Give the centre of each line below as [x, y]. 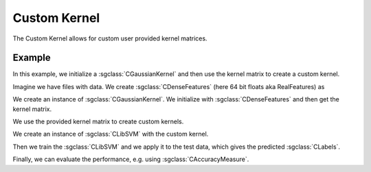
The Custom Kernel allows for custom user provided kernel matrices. [110, 38]
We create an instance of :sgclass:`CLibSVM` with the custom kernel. [111, 134]
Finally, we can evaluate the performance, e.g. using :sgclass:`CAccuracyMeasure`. [131, 159]
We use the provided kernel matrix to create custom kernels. [98, 122]
